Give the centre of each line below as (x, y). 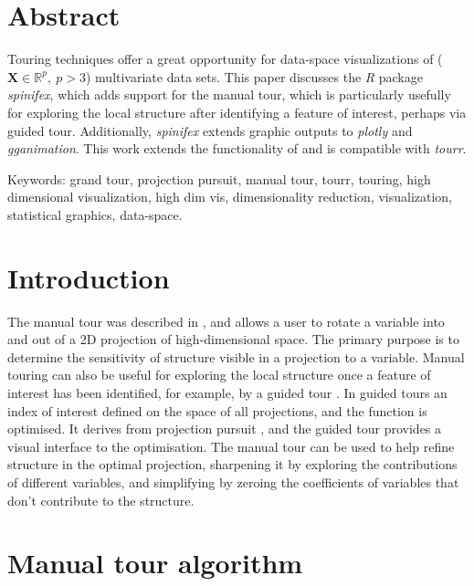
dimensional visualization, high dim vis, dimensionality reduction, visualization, (230, 197)
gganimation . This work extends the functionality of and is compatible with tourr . (237, 148)
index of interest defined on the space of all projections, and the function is (217, 410)
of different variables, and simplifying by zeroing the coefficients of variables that (233, 481)
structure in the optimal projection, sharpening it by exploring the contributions (232, 464)
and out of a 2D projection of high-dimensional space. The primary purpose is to (233, 339)
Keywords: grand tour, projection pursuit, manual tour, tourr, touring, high (219, 178)
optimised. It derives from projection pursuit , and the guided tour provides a (225, 429)
